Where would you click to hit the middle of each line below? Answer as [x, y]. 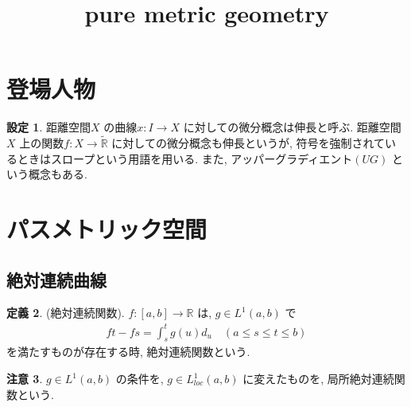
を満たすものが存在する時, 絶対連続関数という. [128, 352]
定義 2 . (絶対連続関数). [66, 313]
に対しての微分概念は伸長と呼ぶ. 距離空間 [292, 127]
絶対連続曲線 [56, 279]
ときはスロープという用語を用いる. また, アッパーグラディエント [185, 158]
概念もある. [58, 174]
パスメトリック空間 [107, 229]
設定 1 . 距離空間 [48, 127]
